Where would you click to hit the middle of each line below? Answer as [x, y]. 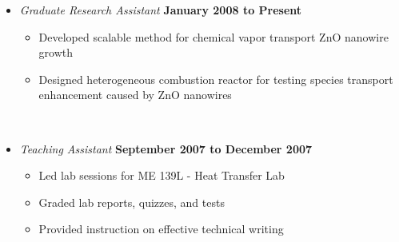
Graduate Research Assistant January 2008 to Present [161, 10]
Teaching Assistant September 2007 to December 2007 [166, 148]
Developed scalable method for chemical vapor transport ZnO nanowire [213, 36]
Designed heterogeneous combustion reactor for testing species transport [216, 79]
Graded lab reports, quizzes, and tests [132, 202]
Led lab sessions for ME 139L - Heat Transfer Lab [162, 175]
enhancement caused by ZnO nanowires [135, 95]
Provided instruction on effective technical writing [161, 229]
